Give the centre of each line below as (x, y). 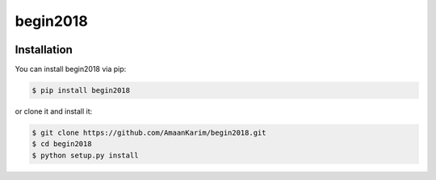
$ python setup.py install (85, 155)
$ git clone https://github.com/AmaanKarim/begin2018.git (149, 133)
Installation (44, 50)
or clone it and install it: (54, 111)
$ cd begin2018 (62, 144)
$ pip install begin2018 (81, 90)
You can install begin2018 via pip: (71, 69)
